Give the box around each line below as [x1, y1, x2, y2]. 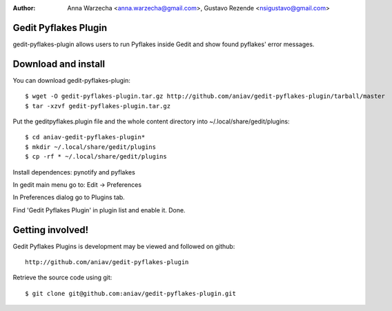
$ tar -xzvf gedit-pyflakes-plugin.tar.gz [25, 102, 171, 110]
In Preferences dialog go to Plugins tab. [12, 193, 126, 201]
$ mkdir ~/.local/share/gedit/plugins [25, 143, 157, 151]
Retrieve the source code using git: [12, 273, 112, 282]
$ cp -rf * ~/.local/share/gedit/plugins [25, 152, 167, 161]
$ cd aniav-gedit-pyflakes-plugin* [25, 133, 146, 141]
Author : [12, 4, 36, 12]
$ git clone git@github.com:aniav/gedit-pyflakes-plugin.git [25, 290, 236, 297]
